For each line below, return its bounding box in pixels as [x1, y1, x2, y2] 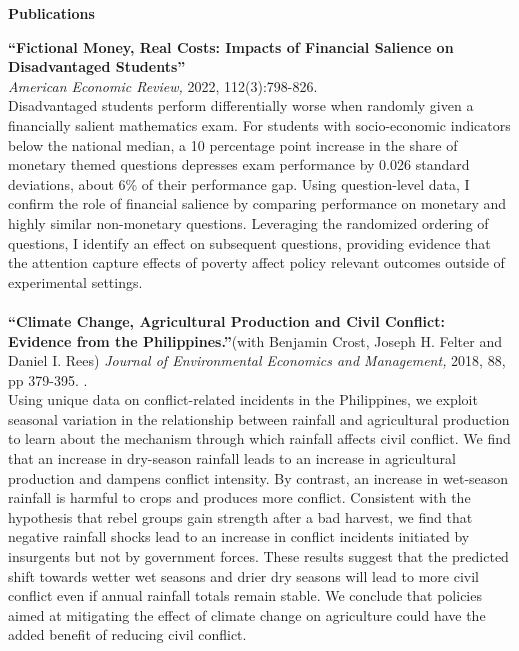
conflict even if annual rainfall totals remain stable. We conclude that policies [8, 585, 482, 606]
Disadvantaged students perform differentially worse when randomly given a [8, 95, 474, 116]
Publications [8, 3, 95, 23]
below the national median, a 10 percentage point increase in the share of [8, 134, 458, 155]
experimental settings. [8, 271, 143, 292]
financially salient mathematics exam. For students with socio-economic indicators [8, 114, 511, 135]
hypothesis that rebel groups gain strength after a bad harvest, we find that [8, 506, 473, 527]
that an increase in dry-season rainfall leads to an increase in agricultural [8, 448, 456, 469]
